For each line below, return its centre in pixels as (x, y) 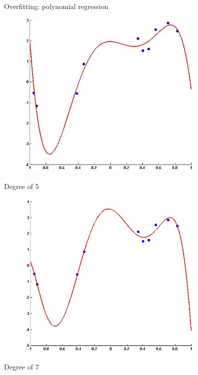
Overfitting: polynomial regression (56, 6)
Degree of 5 (22, 186)
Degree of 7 (22, 366)
